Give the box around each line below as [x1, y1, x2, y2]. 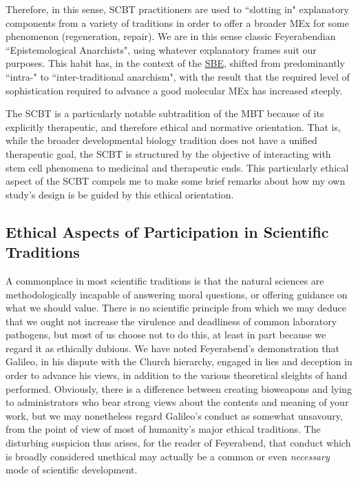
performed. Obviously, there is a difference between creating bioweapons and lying [6, 381, 352, 396]
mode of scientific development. [6, 462, 138, 477]
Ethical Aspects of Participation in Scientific [6, 221, 329, 242]
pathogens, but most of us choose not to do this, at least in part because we [6, 327, 326, 342]
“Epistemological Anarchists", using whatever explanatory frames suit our [6, 42, 317, 57]
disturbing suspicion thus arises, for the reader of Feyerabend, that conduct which [6, 436, 351, 450]
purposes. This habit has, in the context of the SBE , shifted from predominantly [6, 56, 345, 70]
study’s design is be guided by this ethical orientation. [6, 187, 234, 201]
